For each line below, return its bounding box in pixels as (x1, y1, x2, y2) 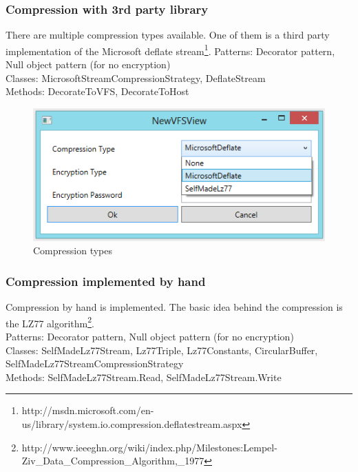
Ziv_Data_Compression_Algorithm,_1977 (21, 453, 204, 468)
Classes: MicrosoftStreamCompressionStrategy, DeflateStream (6, 70, 266, 85)
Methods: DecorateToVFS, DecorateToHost (6, 84, 189, 99)
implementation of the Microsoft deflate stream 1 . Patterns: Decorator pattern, (6, 41, 335, 58)
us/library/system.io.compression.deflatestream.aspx (21, 417, 242, 431)
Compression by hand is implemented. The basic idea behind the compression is (6, 300, 343, 314)
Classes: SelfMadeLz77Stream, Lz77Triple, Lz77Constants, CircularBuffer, (6, 342, 318, 357)
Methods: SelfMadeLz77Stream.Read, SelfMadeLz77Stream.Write (6, 369, 282, 384)
